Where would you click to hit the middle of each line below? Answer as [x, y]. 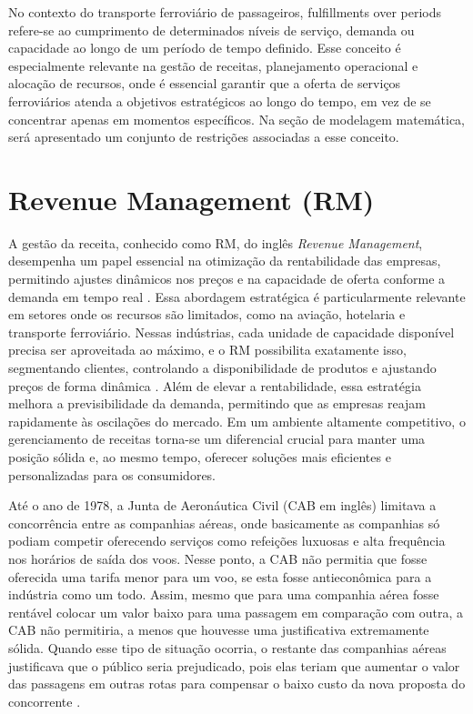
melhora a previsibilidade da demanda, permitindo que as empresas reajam [217, 403]
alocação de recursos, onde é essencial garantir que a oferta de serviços [205, 83]
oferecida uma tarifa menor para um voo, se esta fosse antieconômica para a [220, 576]
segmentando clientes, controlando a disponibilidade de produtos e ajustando [222, 368]
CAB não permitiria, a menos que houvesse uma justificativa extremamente [219, 630]
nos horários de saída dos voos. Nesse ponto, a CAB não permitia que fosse [218, 558]
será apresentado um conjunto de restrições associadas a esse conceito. [204, 137]
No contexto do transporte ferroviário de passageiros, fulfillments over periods [225, 12]
